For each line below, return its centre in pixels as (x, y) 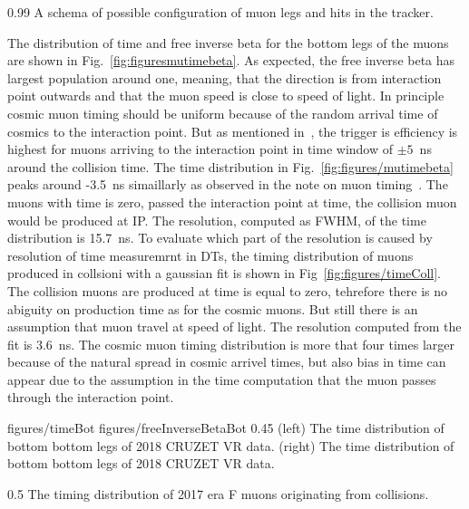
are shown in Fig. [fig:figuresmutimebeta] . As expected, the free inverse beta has (231, 60)
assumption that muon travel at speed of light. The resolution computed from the (234, 327)
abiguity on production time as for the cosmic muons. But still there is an (213, 308)
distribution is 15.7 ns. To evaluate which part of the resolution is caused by (220, 238)
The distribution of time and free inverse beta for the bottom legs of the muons (228, 42)
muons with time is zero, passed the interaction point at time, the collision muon (232, 202)
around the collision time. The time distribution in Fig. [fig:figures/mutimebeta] (230, 166)
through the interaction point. (91, 397)
